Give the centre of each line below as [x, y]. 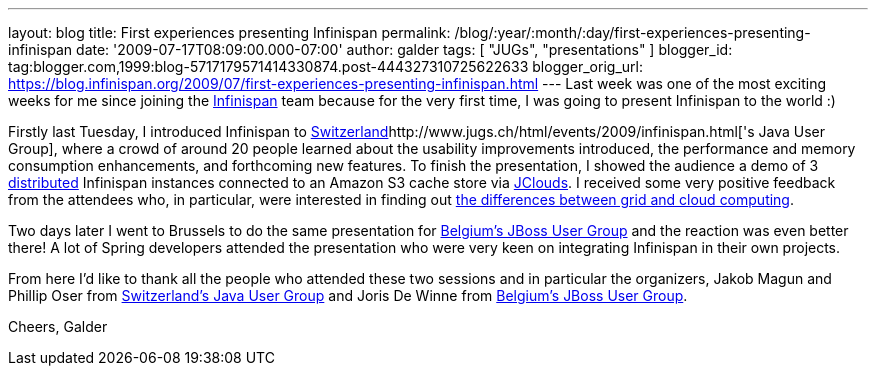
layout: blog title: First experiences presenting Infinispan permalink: [229, 32]
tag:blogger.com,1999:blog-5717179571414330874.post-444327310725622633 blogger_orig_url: [325, 66]
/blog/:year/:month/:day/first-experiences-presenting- [632, 32]
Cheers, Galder [58, 326]
